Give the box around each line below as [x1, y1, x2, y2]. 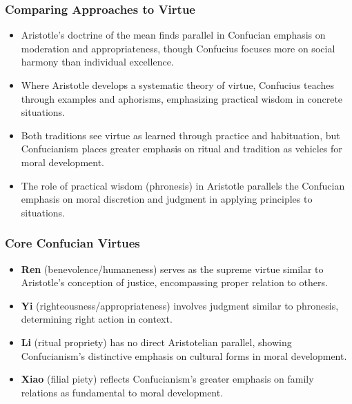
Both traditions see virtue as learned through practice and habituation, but [21, 128, 340, 142]
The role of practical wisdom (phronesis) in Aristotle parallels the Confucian [21, 178, 345, 192]
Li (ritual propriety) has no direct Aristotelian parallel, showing [21, 334, 292, 349]
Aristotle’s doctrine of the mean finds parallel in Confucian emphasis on [21, 28, 326, 42]
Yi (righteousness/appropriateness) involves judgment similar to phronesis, [21, 298, 339, 312]
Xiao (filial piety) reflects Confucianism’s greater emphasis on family [21, 372, 314, 386]
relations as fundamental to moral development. [21, 385, 224, 399]
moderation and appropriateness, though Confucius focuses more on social [21, 41, 335, 55]
